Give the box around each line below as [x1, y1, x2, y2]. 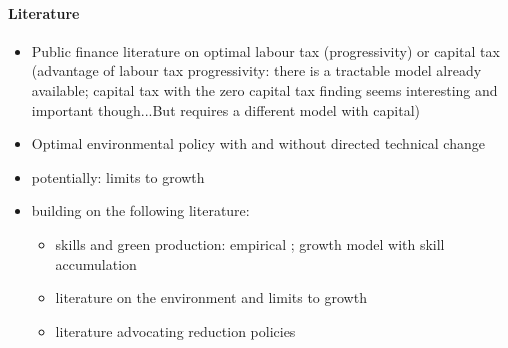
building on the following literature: [31, 200, 250, 221]
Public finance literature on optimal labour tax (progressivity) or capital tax [31, 40, 500, 61]
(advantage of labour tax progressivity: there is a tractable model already [31, 60, 482, 81]
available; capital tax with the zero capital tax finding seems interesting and [31, 79, 498, 100]
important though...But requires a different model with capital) [31, 99, 420, 120]
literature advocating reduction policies [55, 320, 296, 341]
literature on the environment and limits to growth [55, 287, 367, 308]
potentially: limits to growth [31, 166, 205, 187]
